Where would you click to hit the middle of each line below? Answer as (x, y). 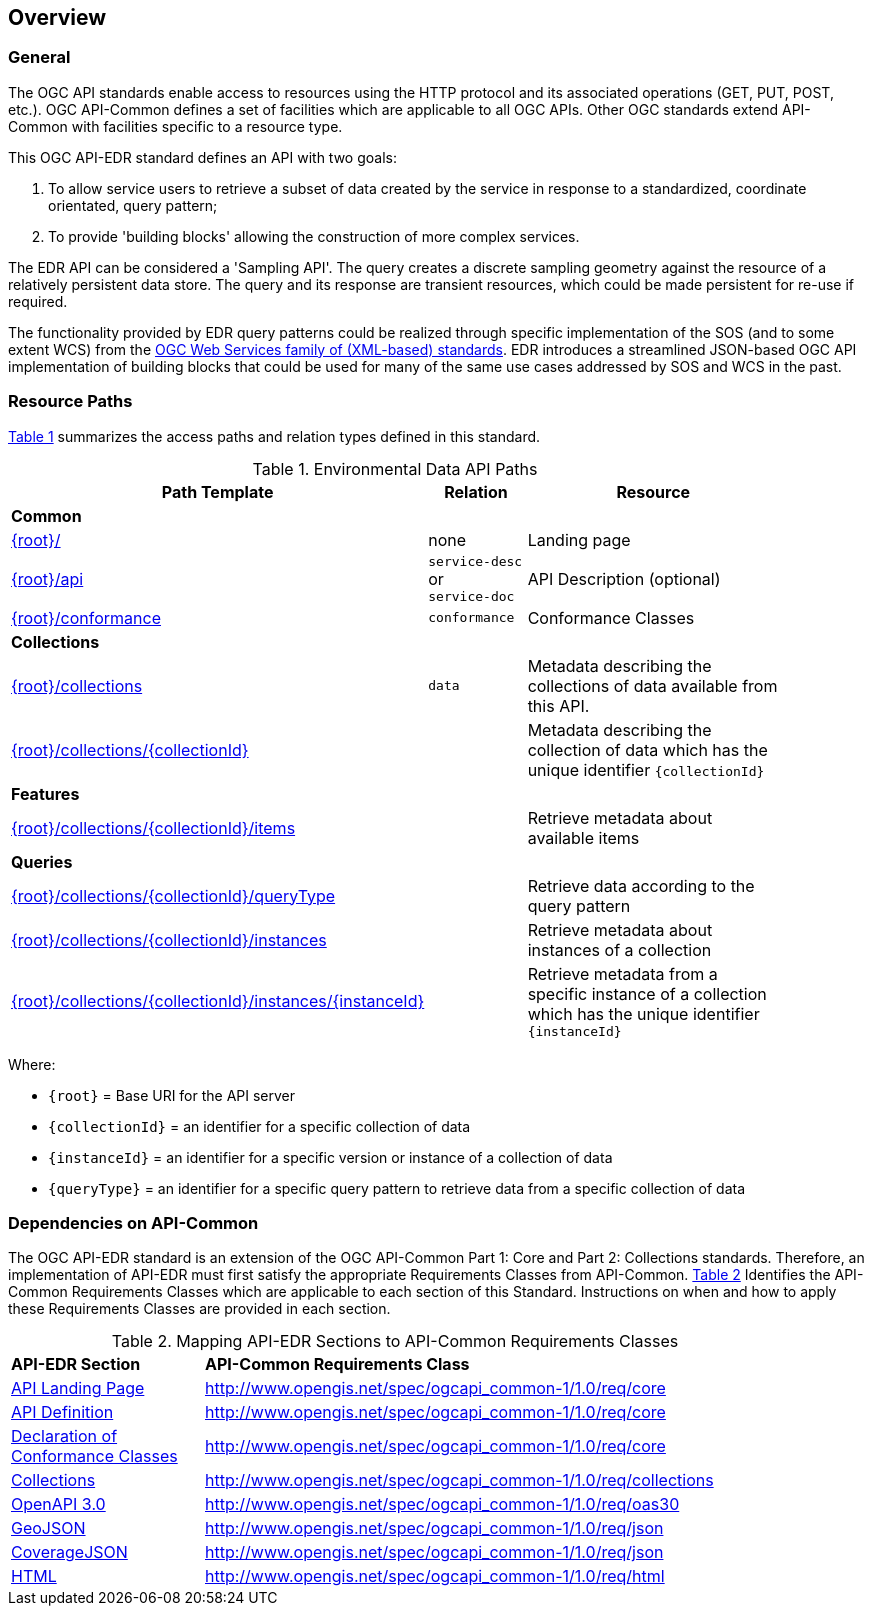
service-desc (475, 561)
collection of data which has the (647, 749)
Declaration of (64, 1436)
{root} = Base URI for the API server (172, 1095)
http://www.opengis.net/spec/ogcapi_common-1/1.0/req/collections (459, 1480)
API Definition (62, 1412)
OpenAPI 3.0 (58, 1504)
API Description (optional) (624, 578)
